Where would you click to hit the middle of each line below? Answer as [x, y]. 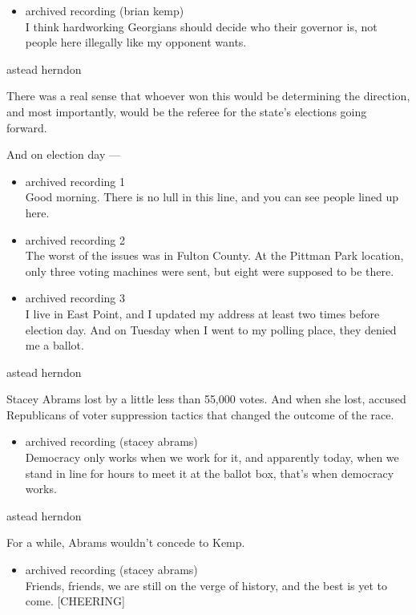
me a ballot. [55, 345]
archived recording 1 [75, 181]
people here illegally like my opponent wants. [136, 42]
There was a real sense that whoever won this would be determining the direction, [208, 96]
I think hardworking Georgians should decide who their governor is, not [201, 26]
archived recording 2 [75, 239]
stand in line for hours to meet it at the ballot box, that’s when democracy [210, 473]
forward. [27, 127]
